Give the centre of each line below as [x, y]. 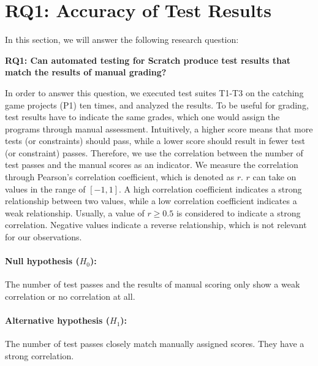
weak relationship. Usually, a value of [75, 212]
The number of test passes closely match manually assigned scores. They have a [155, 344]
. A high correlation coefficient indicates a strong [210, 189]
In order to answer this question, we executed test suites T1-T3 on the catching [154, 92]
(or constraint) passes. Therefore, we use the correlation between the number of [154, 152]
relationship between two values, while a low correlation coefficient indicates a [151, 201]
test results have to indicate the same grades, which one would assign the [142, 117]
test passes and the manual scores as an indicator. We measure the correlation [152, 165]
